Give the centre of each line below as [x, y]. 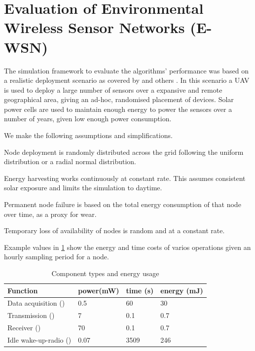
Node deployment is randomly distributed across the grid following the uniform [124, 152]
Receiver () [24, 328]
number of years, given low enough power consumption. [88, 119]
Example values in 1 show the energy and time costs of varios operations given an [127, 247]
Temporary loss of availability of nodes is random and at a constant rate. [114, 230]
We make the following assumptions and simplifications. [88, 135]
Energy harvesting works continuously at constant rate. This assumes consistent [125, 178]
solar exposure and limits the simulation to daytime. [83, 188]
